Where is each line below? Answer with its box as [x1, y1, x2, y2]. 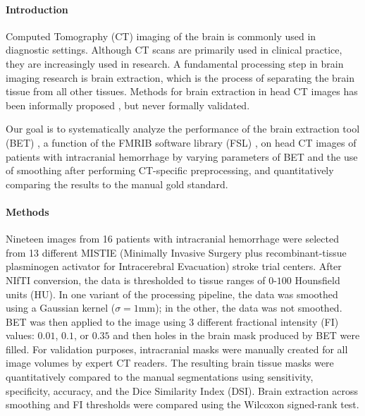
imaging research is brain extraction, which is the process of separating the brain [6, 70, 355, 85]
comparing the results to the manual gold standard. [6, 176, 228, 191]
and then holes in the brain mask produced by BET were [113, 328, 360, 343]
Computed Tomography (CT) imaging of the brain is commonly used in [6, 28, 316, 43]
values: [6, 328, 35, 343]
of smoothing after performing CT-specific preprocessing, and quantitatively [6, 163, 334, 178]
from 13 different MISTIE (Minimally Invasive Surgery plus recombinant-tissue [6, 245, 347, 259]
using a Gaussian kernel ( [6, 300, 116, 315]
